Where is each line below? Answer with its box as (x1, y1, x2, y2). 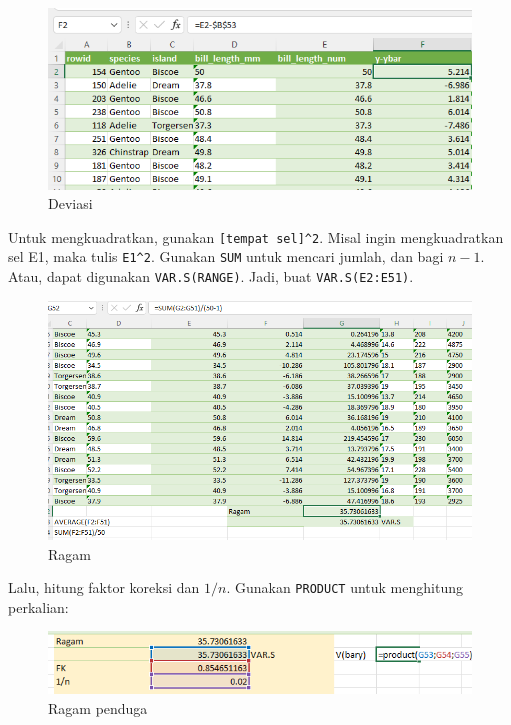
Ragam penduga (48, 697, 148, 718)
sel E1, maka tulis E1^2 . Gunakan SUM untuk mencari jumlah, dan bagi (8, 246, 444, 267)
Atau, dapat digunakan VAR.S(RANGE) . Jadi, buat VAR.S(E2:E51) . (8, 266, 414, 287)
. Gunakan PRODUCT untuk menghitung (226, 577, 463, 598)
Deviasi (48, 193, 93, 214)
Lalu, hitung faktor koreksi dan (8, 577, 200, 598)
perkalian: (8, 596, 69, 617)
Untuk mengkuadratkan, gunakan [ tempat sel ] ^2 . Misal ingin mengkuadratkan (8, 226, 504, 247)
